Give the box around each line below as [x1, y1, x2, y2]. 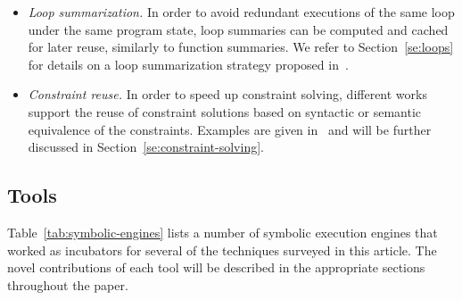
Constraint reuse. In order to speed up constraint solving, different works [28, 85, 427, 104]
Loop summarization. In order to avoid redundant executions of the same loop [28, 3, 455, 21]
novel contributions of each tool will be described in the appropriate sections [7, 258, 425, 277]
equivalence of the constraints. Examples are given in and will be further [28, 120, 432, 138]
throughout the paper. [7, 275, 128, 294]
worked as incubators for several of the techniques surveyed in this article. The [7, 240, 437, 259]
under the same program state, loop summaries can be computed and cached [28, 20, 449, 38]
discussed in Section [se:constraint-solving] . [28, 137, 264, 156]
